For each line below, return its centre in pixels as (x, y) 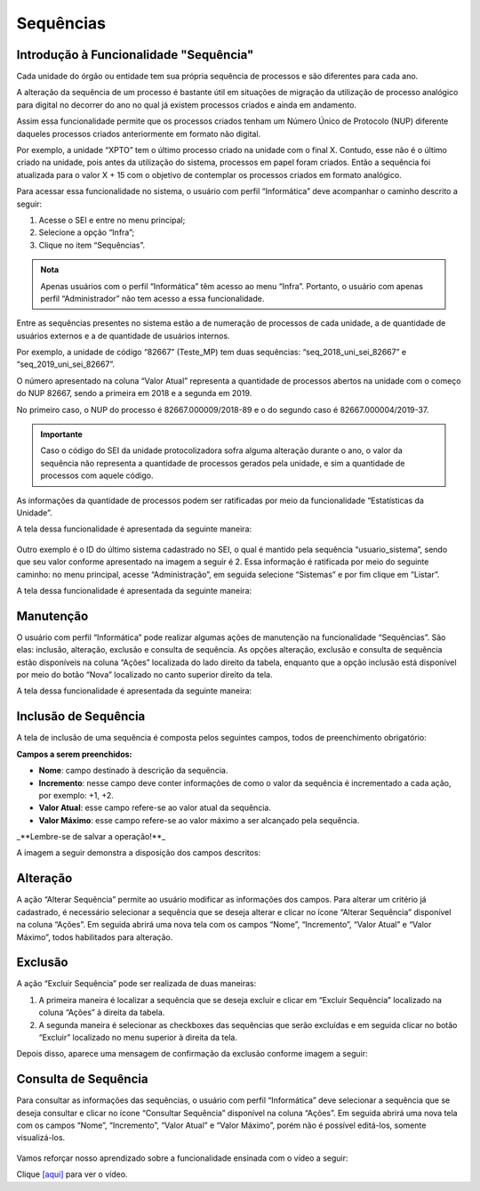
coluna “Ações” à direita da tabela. (102, 1013)
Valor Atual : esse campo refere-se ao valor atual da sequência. (155, 808)
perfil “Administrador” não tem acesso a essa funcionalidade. (152, 298)
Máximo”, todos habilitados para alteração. (95, 937)
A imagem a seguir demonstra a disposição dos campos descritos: (139, 853)
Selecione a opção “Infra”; (87, 232)
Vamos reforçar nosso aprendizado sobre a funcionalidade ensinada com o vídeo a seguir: (182, 1158)
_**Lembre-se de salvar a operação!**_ (91, 837)
